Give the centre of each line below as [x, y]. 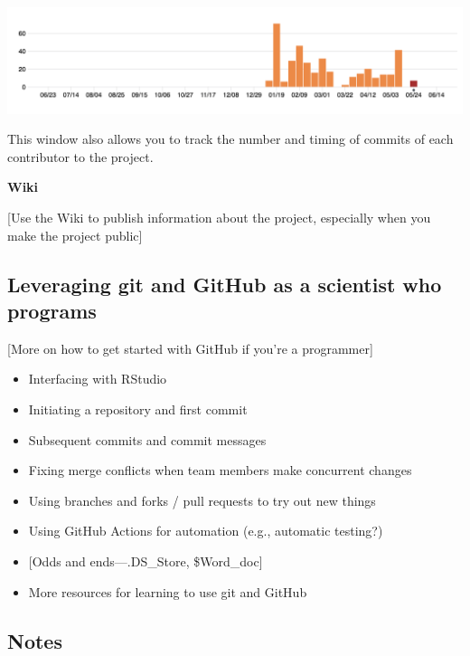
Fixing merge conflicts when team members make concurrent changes [220, 470]
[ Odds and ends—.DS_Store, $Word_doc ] [146, 561]
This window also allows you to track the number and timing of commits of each [230, 139]
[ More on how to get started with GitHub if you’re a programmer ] [190, 348]
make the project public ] [75, 235]
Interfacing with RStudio [98, 379]
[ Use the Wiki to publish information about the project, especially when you [219, 217]
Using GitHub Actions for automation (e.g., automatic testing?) [206, 531]
